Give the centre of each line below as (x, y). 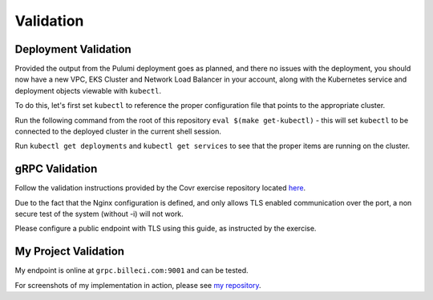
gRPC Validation (56, 169)
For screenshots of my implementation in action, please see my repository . (138, 285)
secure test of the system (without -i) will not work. (99, 214)
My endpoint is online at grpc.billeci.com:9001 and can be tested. (132, 270)
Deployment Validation (73, 49)
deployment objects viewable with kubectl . (88, 90)
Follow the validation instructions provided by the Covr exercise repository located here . (160, 188)
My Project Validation (69, 252)
